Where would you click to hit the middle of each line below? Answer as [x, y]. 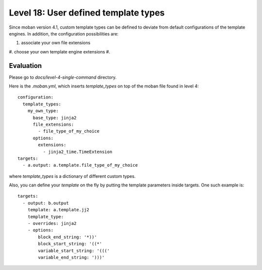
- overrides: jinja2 [52, 224]
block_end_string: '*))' [67, 237]
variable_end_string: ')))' [71, 257]
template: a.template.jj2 [58, 210]
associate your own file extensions [56, 43]
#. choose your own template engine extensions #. [60, 51]
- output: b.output [46, 203]
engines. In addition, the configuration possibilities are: [64, 34]
